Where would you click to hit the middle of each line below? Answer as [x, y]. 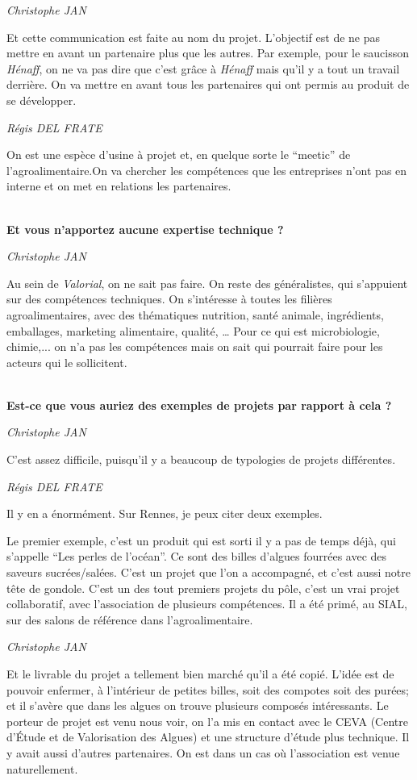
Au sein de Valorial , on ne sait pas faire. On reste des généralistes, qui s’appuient [207, 283]
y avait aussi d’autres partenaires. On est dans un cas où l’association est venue [203, 752]
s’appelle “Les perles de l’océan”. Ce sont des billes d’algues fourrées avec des [197, 556]
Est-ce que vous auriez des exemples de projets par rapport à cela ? [199, 405]
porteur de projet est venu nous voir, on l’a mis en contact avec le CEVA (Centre [207, 721]
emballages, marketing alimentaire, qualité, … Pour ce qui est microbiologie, [193, 330]
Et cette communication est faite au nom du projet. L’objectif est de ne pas [194, 37]
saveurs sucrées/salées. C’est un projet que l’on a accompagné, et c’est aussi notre [208, 572]
